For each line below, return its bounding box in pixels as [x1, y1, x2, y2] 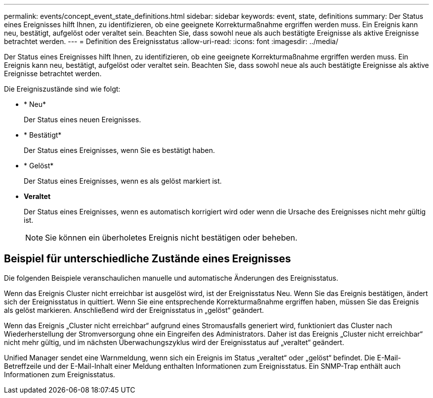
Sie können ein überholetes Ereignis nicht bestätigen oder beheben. [45, 233, 298, 243]
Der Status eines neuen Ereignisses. [24, 115, 141, 124]
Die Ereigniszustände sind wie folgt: [4, 85, 121, 93]
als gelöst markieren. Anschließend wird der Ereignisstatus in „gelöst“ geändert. [4, 305, 264, 314]
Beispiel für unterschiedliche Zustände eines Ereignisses [4, 252, 291, 265]
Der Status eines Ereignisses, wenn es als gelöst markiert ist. [24, 177, 222, 185]
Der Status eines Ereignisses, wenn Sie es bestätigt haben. [24, 146, 215, 154]
